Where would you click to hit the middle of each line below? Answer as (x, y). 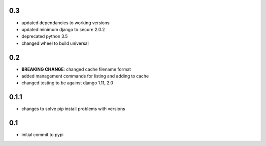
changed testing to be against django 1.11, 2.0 (67, 83)
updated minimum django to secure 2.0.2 (63, 29)
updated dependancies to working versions (66, 23)
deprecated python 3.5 (45, 36)
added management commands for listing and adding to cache (85, 76)
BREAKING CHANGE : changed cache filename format (76, 69)
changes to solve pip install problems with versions (73, 109)
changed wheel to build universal (55, 43)
